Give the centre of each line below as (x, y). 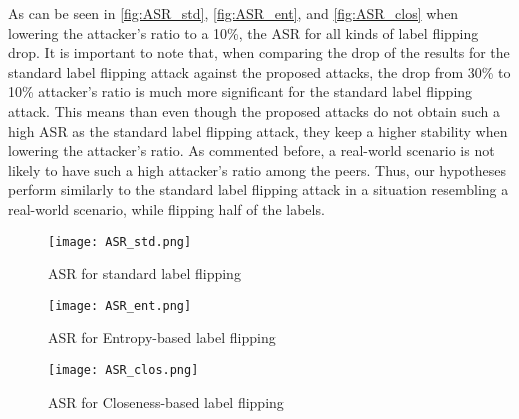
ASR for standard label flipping (144, 273)
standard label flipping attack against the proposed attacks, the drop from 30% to (259, 71)
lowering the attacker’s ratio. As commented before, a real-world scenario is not (251, 150)
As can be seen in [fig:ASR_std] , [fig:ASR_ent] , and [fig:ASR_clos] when (233, 13)
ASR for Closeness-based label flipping (166, 401)
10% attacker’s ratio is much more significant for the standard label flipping (240, 91)
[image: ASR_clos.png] (123, 370)
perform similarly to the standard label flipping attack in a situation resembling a (258, 189)
